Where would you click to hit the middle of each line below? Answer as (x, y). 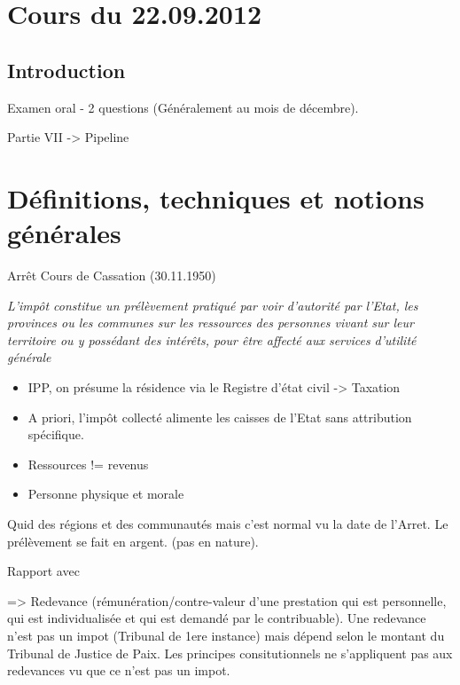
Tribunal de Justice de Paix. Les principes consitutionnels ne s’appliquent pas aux (230, 653)
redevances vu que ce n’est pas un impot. (119, 670)
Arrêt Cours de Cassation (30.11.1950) (112, 276)
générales (64, 233)
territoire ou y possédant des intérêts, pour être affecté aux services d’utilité (212, 339)
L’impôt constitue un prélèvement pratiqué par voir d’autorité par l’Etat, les (213, 305)
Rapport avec (43, 571)
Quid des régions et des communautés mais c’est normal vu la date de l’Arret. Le (228, 524)
